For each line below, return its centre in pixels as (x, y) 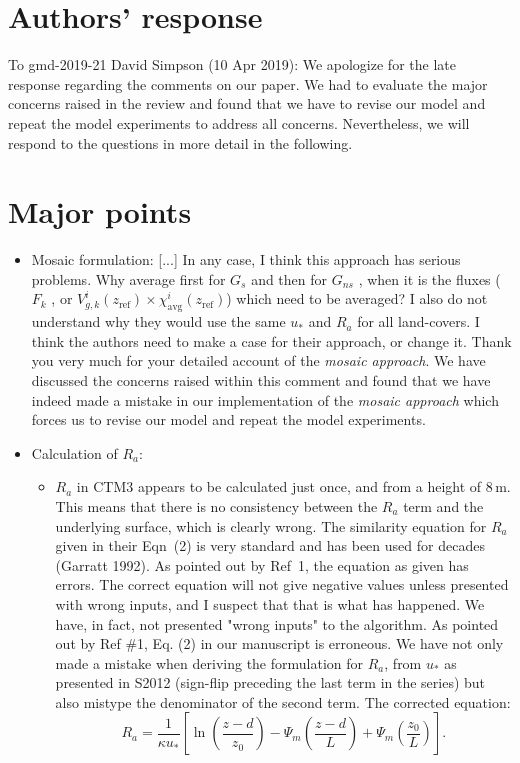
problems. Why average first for (128, 278)
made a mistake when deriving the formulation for (209, 662)
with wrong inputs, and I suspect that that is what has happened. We (270, 603)
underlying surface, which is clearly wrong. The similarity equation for (271, 525)
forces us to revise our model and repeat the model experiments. (228, 419)
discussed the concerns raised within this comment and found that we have (261, 379)
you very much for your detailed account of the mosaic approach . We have (258, 360)
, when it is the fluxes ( (429, 278)
